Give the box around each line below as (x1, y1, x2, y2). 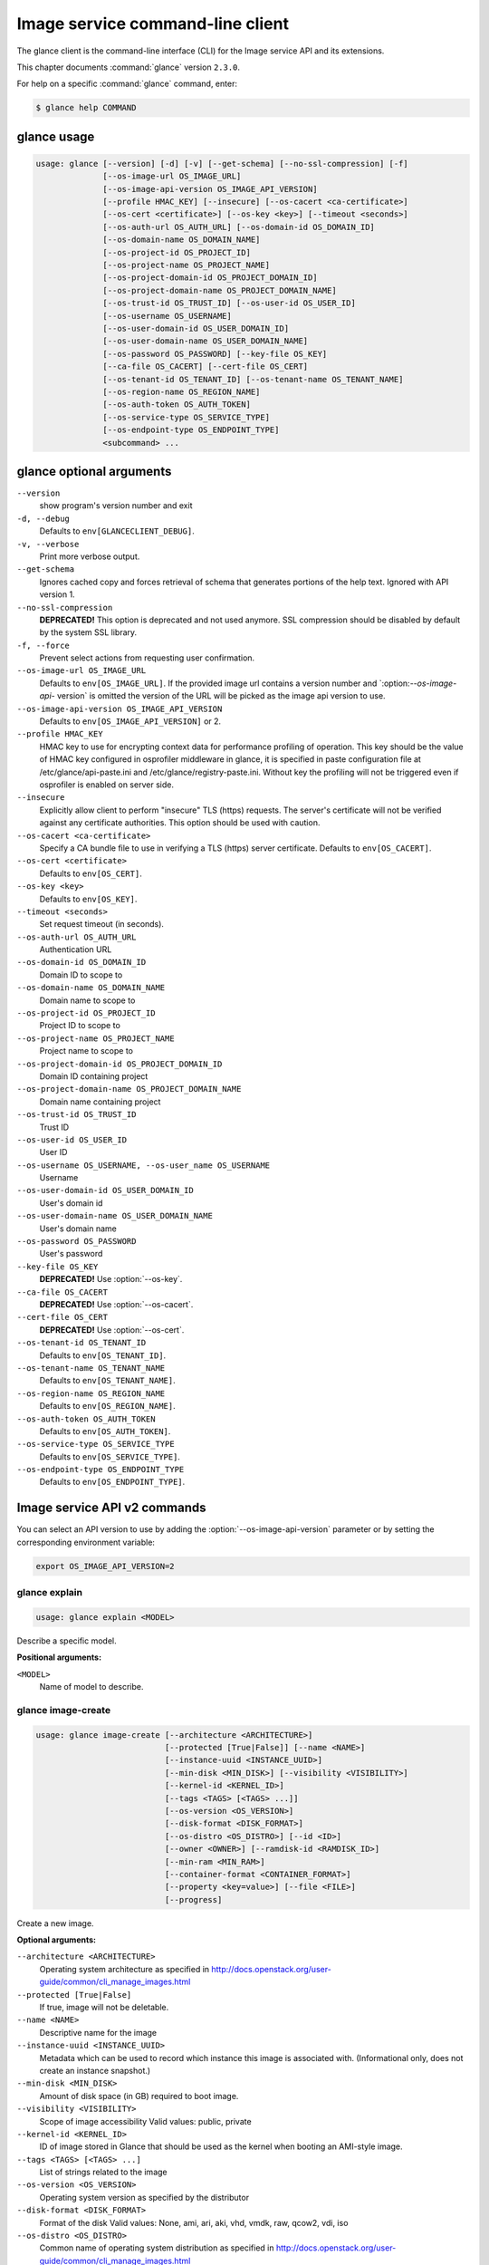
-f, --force (16, 640, 70, 651)
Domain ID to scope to (39, 969, 123, 980)
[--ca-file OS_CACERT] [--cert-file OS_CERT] (102, 361, 309, 371)
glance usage (16, 129, 95, 144)
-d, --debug (16, 513, 70, 524)
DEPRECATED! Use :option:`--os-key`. (39, 1274, 183, 1285)
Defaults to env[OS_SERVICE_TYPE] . (39, 1451, 181, 1462)
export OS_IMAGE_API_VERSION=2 (35, 1561, 176, 1571)
